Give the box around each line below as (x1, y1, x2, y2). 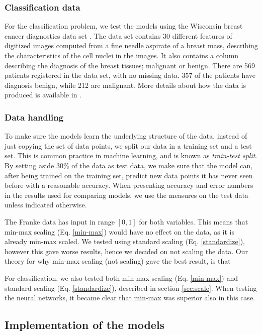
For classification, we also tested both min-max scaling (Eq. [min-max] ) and (5, 272, 238, 283)
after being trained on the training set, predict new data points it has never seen (5, 170, 253, 180)
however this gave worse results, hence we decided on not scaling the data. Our (5, 246, 248, 256)
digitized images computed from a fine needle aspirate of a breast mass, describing (5, 40, 258, 51)
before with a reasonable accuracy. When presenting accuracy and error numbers (5, 180, 253, 190)
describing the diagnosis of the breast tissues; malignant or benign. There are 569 (5, 60, 255, 70)
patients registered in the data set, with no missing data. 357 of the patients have (5, 70, 256, 80)
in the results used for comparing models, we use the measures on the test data (5, 189, 248, 200)
